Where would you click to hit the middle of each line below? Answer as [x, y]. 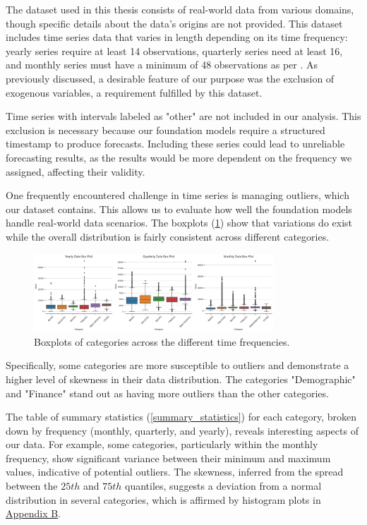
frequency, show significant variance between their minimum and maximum [168, 458]
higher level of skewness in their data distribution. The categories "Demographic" [181, 379]
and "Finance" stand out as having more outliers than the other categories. [167, 393]
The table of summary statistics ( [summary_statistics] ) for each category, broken [181, 417]
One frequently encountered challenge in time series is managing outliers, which [178, 195]
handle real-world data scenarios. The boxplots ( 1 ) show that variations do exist [179, 223]
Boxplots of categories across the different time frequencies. [162, 341]
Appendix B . [34, 513]
